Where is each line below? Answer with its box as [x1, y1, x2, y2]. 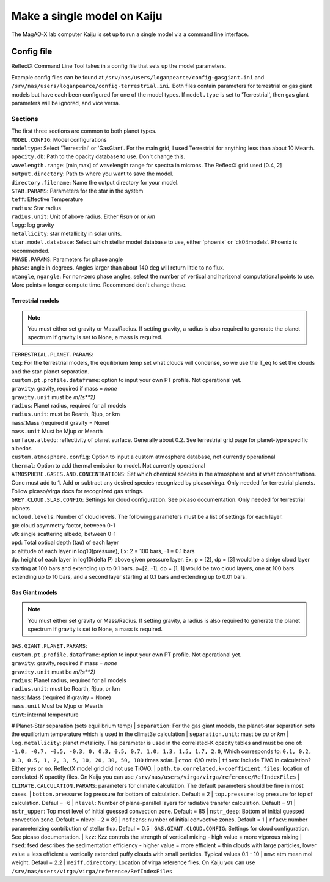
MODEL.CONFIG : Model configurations [11, 136, 107, 143]
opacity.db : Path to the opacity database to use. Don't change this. [11, 153, 186, 160]
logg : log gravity [11, 221, 54, 229]
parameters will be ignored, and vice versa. [11, 100, 120, 107]
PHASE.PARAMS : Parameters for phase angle [11, 255, 123, 263]
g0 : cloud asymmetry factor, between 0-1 [11, 521, 116, 529]
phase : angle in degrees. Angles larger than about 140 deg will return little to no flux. [11, 264, 225, 271]
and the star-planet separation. [11, 367, 90, 375]
